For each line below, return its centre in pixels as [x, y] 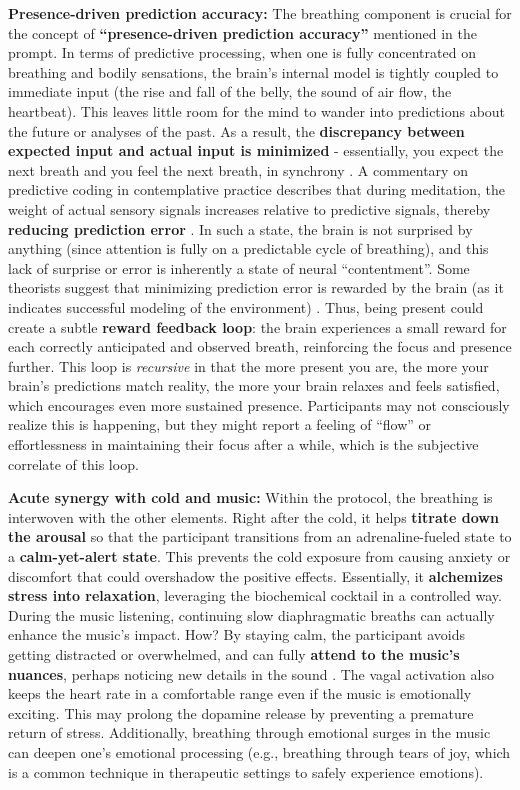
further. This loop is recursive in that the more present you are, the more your [248, 365]
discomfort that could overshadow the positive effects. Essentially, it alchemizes [255, 575]
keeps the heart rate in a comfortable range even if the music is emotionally [240, 693]
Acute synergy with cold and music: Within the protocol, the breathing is [250, 497]
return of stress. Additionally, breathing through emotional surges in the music [249, 732]
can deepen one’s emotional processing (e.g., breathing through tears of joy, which [259, 751]
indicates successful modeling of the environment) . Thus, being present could [246, 306]
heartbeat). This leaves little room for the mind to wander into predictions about [257, 110]
